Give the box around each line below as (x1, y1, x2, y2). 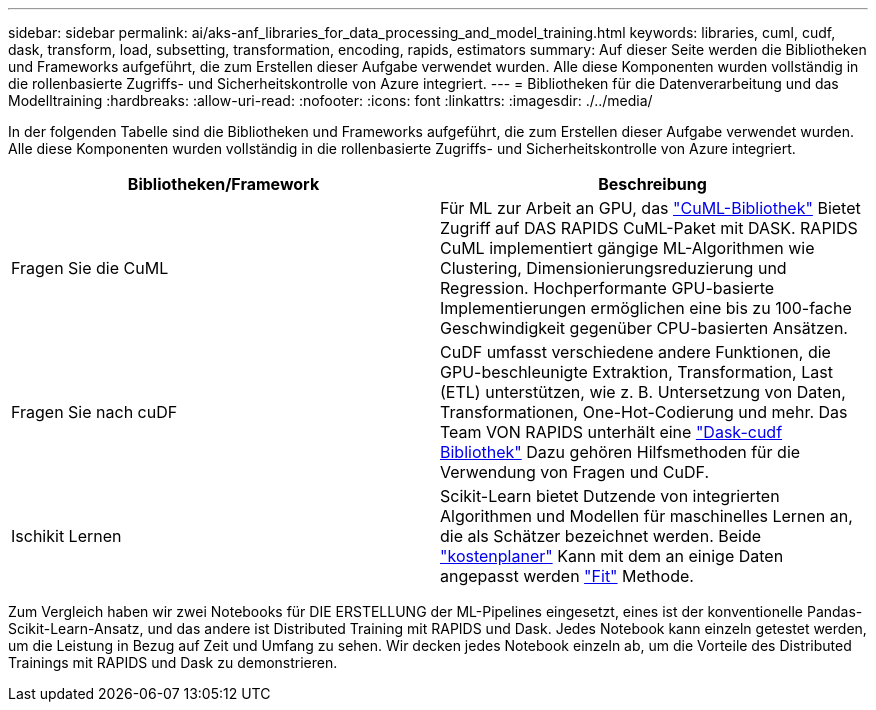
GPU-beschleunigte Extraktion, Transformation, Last (440, 362, 833, 382)
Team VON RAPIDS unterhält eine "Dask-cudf (440, 422, 783, 442)
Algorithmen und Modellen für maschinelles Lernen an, (440, 506, 853, 526)
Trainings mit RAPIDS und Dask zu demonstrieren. (8, 654, 338, 671)
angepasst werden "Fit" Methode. (440, 566, 694, 586)
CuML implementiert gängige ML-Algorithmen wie (440, 238, 815, 258)
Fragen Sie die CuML (11, 258, 169, 278)
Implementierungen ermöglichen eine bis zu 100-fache (440, 298, 852, 318)
